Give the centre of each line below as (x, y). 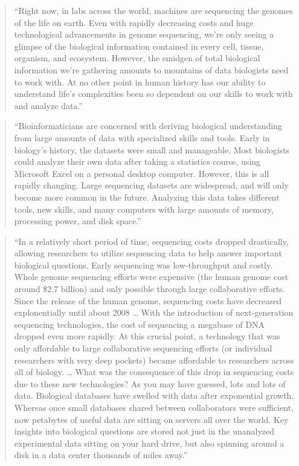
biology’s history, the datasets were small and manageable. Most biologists (152, 149)
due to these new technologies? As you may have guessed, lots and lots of (150, 383)
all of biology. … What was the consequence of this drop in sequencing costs (154, 372)
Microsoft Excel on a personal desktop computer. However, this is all (142, 173)
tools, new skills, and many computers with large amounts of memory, (144, 209)
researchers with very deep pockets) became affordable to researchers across (154, 360)
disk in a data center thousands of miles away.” (101, 455)
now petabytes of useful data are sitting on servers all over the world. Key (151, 419)
